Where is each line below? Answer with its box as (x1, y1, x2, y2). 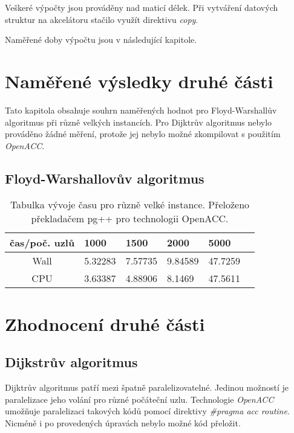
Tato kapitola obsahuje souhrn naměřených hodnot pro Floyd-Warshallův (5, 103, 277, 116)
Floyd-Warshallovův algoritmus (5, 168, 204, 187)
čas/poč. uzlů (10, 236, 75, 250)
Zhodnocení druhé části (5, 311, 205, 336)
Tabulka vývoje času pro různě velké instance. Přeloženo (10, 197, 250, 212)
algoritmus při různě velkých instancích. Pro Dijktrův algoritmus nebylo (5, 115, 272, 128)
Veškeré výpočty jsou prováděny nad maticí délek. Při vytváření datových (5, 1, 278, 13)
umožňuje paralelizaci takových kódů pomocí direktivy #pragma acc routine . (5, 405, 290, 417)
